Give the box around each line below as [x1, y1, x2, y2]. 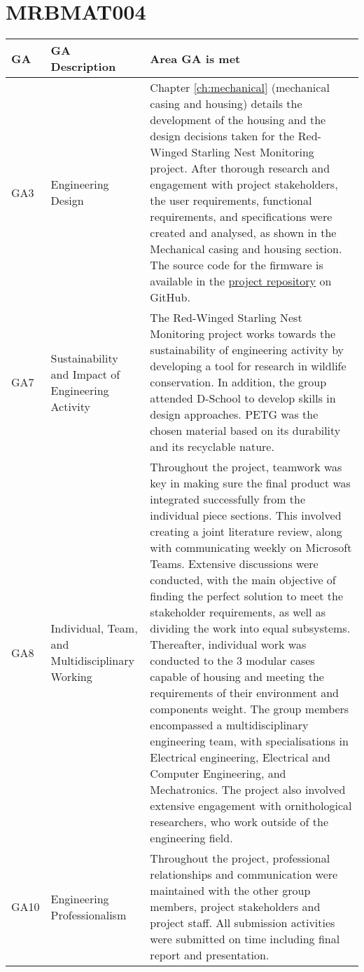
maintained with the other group [150, 882, 311, 899]
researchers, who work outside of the [150, 814, 328, 830]
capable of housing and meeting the [150, 668, 324, 685]
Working [50, 668, 92, 685]
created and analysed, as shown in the [150, 224, 337, 241]
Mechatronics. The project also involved [150, 781, 346, 798]
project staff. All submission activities [150, 914, 335, 931]
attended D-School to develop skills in [150, 390, 336, 407]
